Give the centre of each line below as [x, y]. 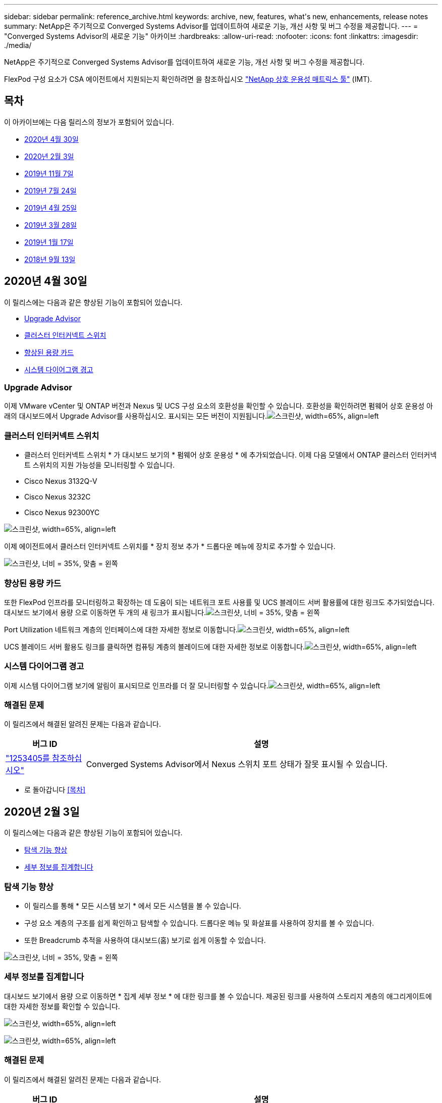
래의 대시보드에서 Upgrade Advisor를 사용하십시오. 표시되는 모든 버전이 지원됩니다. [136, 416]
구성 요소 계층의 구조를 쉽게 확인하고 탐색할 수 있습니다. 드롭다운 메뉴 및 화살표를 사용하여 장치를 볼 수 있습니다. [199, 923]
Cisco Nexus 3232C [58, 497]
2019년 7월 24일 [50, 190]
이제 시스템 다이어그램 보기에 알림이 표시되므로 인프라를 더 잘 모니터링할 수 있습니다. [136, 685]
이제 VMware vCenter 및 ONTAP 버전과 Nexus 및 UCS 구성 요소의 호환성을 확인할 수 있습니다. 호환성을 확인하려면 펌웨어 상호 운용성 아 [219, 406]
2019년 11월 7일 [49, 173]
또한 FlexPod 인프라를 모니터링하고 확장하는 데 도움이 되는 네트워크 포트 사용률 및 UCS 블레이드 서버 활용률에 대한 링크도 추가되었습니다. [219, 602]
